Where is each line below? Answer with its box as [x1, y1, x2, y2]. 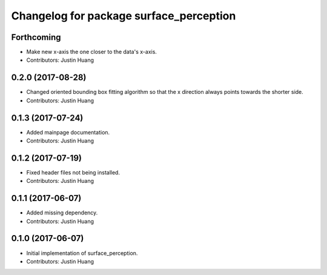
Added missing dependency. [26, 209, 98, 216]
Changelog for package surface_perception [11, 9, 236, 22]
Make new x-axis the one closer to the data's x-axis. [26, 48, 157, 56]
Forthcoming [11, 32, 61, 42]
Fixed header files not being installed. [26, 168, 121, 176]
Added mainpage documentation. [26, 128, 110, 136]
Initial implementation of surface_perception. [26, 249, 138, 257]
